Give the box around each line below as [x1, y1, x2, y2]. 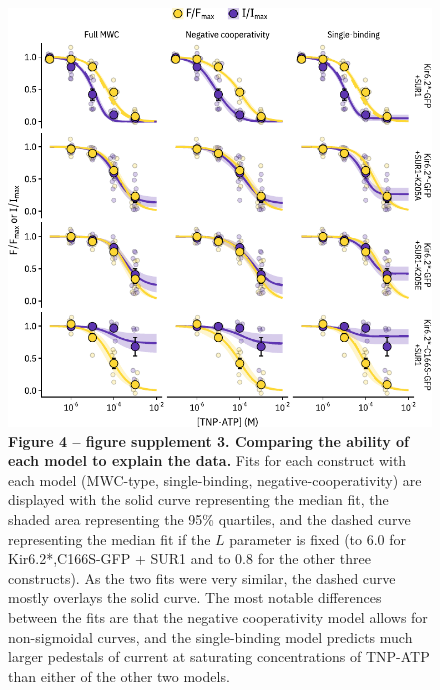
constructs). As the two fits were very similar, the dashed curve [8, 567, 396, 588]
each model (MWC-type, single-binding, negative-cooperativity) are [8, 469, 422, 490]
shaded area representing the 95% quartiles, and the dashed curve [8, 508, 411, 529]
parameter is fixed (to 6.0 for [229, 528, 407, 549]
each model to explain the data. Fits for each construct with [8, 450, 407, 471]
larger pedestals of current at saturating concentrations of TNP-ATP [8, 646, 430, 667]
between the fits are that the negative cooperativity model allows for [8, 606, 428, 627]
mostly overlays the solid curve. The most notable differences [8, 587, 382, 608]
